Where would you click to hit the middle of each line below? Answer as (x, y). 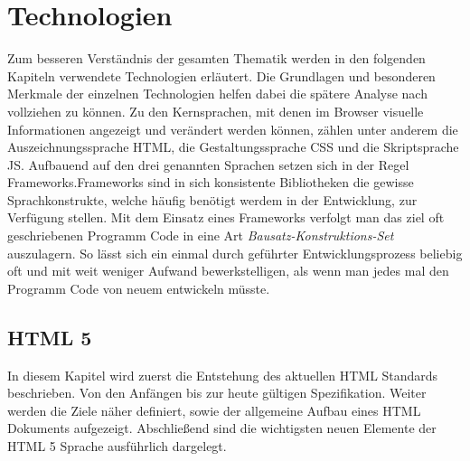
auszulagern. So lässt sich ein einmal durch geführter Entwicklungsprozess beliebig (235, 253)
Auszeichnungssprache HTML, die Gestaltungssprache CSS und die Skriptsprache (233, 147)
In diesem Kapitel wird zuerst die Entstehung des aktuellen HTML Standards (223, 375)
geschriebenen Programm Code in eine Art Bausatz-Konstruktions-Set (201, 235)
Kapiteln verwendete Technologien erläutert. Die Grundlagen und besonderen (221, 75)
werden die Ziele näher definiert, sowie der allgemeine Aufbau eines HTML (214, 410)
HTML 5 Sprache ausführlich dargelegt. (117, 446)
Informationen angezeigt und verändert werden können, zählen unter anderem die (233, 129)
